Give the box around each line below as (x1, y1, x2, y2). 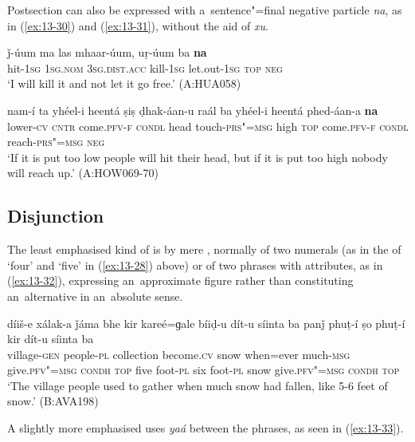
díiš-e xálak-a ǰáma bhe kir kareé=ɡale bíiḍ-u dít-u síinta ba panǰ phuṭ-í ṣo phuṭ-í (7, 314, 405, 331)
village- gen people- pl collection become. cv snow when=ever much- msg (7, 345, 350, 362)
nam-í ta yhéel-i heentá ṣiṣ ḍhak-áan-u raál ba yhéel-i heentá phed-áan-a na (7, 101, 378, 118)
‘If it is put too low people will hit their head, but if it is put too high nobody (7, 148, 388, 165)
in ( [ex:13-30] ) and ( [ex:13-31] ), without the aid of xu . (7, 17, 268, 34)
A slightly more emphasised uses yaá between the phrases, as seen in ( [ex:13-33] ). (7, 420, 404, 436)
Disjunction (7, 203, 104, 228)
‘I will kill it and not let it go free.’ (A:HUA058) (7, 75, 241, 92)
